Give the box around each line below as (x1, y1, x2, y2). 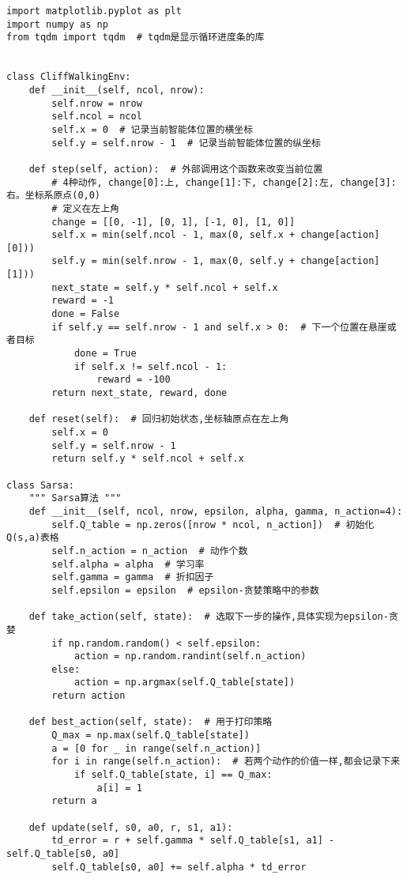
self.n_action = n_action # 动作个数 (51, 545, 248, 556)
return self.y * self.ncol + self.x (51, 453, 244, 465)
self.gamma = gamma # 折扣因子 (51, 572, 214, 583)
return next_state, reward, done (51, 387, 228, 399)
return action (51, 690, 126, 702)
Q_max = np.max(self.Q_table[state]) (51, 730, 250, 741)
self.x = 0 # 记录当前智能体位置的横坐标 (51, 123, 254, 135)
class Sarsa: (6, 479, 74, 491)
